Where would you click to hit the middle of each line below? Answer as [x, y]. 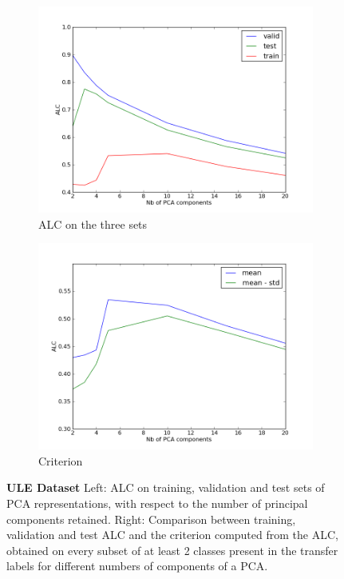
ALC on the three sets [93, 224]
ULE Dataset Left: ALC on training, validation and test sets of [166, 487]
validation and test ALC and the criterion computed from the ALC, [172, 535]
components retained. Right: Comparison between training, [151, 519]
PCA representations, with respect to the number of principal [157, 503]
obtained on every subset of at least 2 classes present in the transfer [172, 550]
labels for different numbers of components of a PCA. [137, 566]
